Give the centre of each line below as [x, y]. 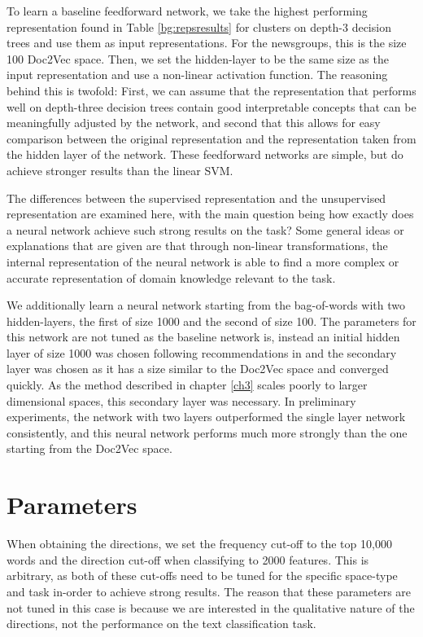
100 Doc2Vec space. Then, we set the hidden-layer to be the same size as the [198, 58]
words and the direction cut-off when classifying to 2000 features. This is [188, 559]
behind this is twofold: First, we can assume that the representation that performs [211, 90]
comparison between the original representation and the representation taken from [211, 138]
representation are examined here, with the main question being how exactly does [210, 214]
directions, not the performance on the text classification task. [161, 624]
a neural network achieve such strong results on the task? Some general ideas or [205, 229]
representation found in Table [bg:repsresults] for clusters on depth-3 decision [199, 26]
